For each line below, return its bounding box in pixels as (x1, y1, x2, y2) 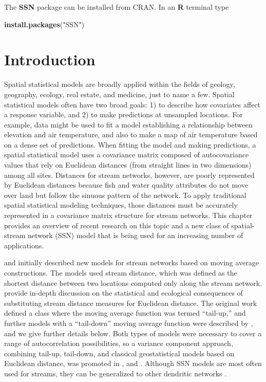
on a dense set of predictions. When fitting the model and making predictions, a (4, 139, 256, 150)
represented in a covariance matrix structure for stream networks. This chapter (4, 210, 253, 221)
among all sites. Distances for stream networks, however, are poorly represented (4, 169, 255, 180)
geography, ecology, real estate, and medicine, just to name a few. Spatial (4, 88, 235, 99)
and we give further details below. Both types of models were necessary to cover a (4, 328, 262, 338)
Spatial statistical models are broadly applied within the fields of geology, (4, 79, 235, 89)
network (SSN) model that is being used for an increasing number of (27, 230, 243, 241)
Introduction (4, 49, 96, 70)
